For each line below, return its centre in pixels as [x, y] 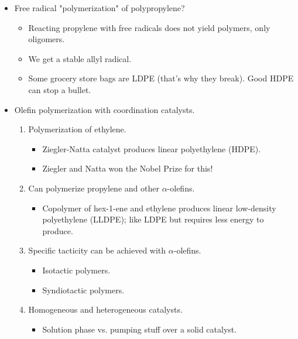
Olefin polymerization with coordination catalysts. [105, 109]
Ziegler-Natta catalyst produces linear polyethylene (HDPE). [152, 148]
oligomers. [47, 39]
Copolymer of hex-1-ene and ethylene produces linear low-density [159, 208]
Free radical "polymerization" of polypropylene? [100, 8]
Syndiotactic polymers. [83, 290]
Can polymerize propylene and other [94, 188]
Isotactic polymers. [76, 270]
